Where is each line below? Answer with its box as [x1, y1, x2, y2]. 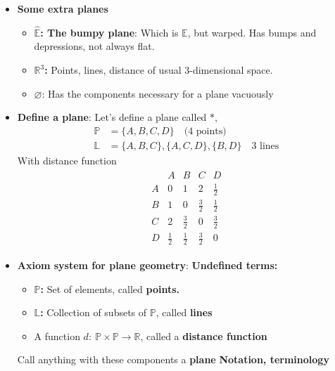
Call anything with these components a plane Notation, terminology [17, 352, 329, 367]
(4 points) [184, 126, 227, 136]
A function [34, 328, 80, 343]
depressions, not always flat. [34, 39, 155, 53]
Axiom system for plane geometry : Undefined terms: [17, 258, 278, 272]
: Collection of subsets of [40, 305, 147, 320]
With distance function [17, 152, 117, 167]
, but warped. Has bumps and [187, 25, 317, 39]
